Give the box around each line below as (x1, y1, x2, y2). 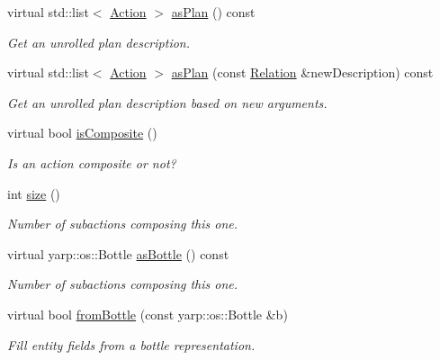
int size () (7, 184, 60, 202)
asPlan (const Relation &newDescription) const (171, 63, 434, 82)
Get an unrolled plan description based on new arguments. (7, 93, 328, 112)
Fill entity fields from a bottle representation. (7, 335, 256, 354)
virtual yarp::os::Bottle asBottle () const (7, 244, 229, 263)
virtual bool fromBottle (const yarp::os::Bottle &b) (7, 304, 288, 323)
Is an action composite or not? (7, 153, 176, 172)
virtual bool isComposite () (7, 123, 157, 142)
